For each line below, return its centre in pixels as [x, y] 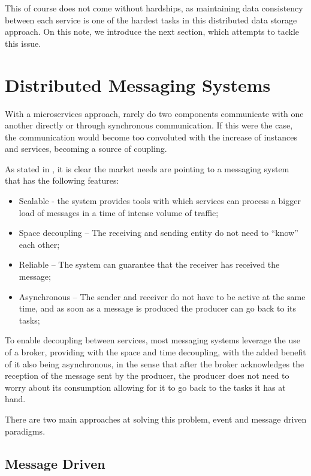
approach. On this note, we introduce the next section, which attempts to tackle [152, 32]
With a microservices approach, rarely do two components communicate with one [154, 113]
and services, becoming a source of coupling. [86, 149]
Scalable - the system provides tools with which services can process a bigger [160, 201]
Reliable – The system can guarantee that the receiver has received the [149, 264]
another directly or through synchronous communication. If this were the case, [149, 125]
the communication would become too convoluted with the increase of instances [151, 137]
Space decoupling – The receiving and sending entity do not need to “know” [158, 233]
